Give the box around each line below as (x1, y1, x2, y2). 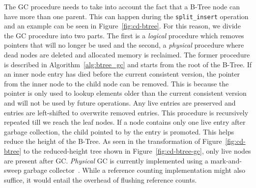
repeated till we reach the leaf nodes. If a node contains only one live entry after (4, 117, 246, 127)
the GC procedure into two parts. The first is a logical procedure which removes (4, 30, 244, 40)
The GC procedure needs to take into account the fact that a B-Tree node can (4, 1, 240, 11)
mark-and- (210, 155, 242, 165)
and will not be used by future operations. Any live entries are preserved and (4, 98, 236, 107)
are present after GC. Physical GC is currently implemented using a (4, 155, 208, 165)
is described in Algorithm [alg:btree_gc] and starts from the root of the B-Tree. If (4, 59, 252, 69)
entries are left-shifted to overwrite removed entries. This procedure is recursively (4, 107, 249, 117)
